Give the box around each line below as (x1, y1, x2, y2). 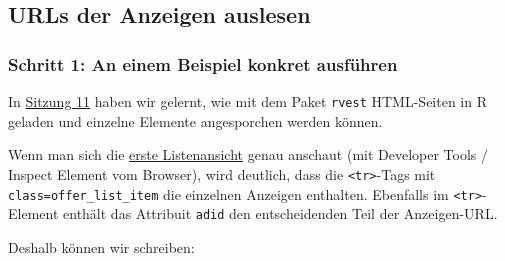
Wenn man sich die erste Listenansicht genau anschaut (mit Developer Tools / (8, 144, 489, 165)
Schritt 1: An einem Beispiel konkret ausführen (8, 51, 398, 76)
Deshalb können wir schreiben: (8, 236, 195, 257)
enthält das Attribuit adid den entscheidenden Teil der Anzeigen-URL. (63, 203, 498, 224)
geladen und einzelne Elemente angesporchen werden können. (8, 110, 383, 131)
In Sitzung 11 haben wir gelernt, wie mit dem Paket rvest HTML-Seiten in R (8, 91, 488, 111)
